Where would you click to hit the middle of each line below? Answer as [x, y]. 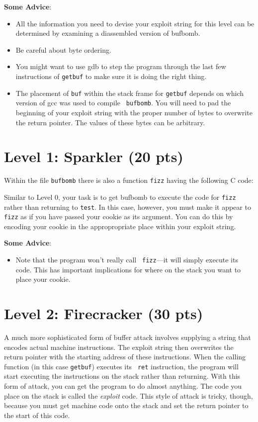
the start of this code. [37, 415]
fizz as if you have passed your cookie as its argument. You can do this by [119, 216]
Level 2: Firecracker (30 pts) [104, 313]
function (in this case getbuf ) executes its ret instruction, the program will [121, 366]
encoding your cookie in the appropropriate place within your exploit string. [120, 226]
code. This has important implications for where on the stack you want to [128, 269]
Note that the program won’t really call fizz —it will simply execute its [127, 260]
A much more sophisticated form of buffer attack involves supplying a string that [128, 337]
